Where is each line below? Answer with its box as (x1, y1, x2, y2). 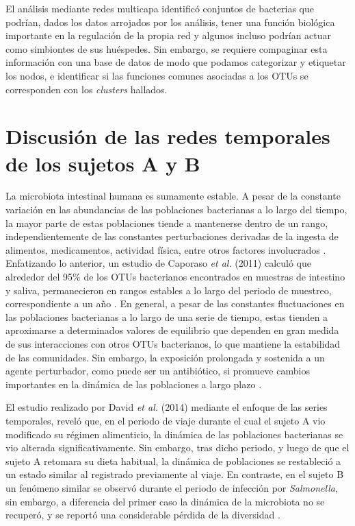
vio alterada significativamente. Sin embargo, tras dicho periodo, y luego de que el (5, 440, 350, 455)
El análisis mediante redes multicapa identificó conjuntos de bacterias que (5, 1, 314, 15)
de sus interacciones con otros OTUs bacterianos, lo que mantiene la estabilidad (5, 337, 341, 350)
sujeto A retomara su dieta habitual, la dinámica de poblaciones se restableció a (5, 453, 341, 468)
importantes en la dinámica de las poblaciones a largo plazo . (5, 376, 262, 391)
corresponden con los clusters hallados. (5, 82, 168, 96)
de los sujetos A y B (5, 149, 200, 177)
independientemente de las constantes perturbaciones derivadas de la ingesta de (5, 229, 339, 243)
